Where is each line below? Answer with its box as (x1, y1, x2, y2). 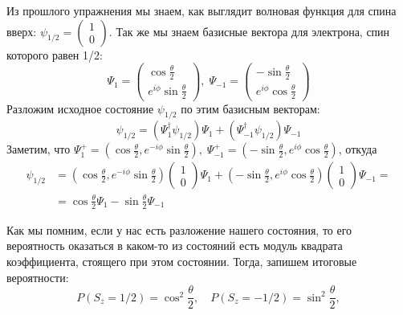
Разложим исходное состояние (6, 100, 154, 117)
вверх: (6, 22, 37, 39)
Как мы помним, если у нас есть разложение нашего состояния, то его (6, 221, 352, 238)
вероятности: (6, 268, 69, 285)
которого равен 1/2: (6, 46, 103, 63)
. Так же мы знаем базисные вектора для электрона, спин (108, 22, 390, 39)
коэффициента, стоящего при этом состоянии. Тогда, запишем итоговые (6, 252, 357, 269)
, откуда (338, 141, 377, 157)
